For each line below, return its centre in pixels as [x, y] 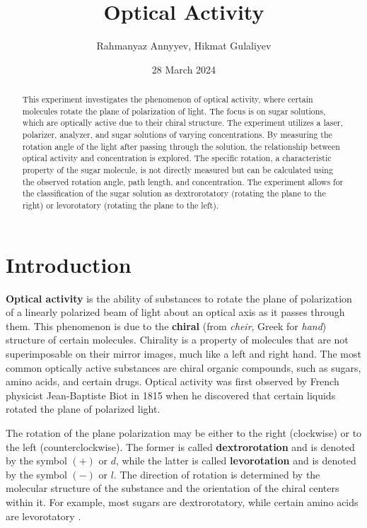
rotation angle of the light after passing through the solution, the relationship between [181, 146]
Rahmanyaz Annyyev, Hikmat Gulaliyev [184, 46]
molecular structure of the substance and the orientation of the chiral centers [173, 488]
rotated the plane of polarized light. [83, 409]
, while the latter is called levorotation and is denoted [236, 460]
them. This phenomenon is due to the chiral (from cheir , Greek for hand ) [166, 325]
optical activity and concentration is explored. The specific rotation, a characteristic [177, 158]
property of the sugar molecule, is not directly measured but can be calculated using [177, 170]
